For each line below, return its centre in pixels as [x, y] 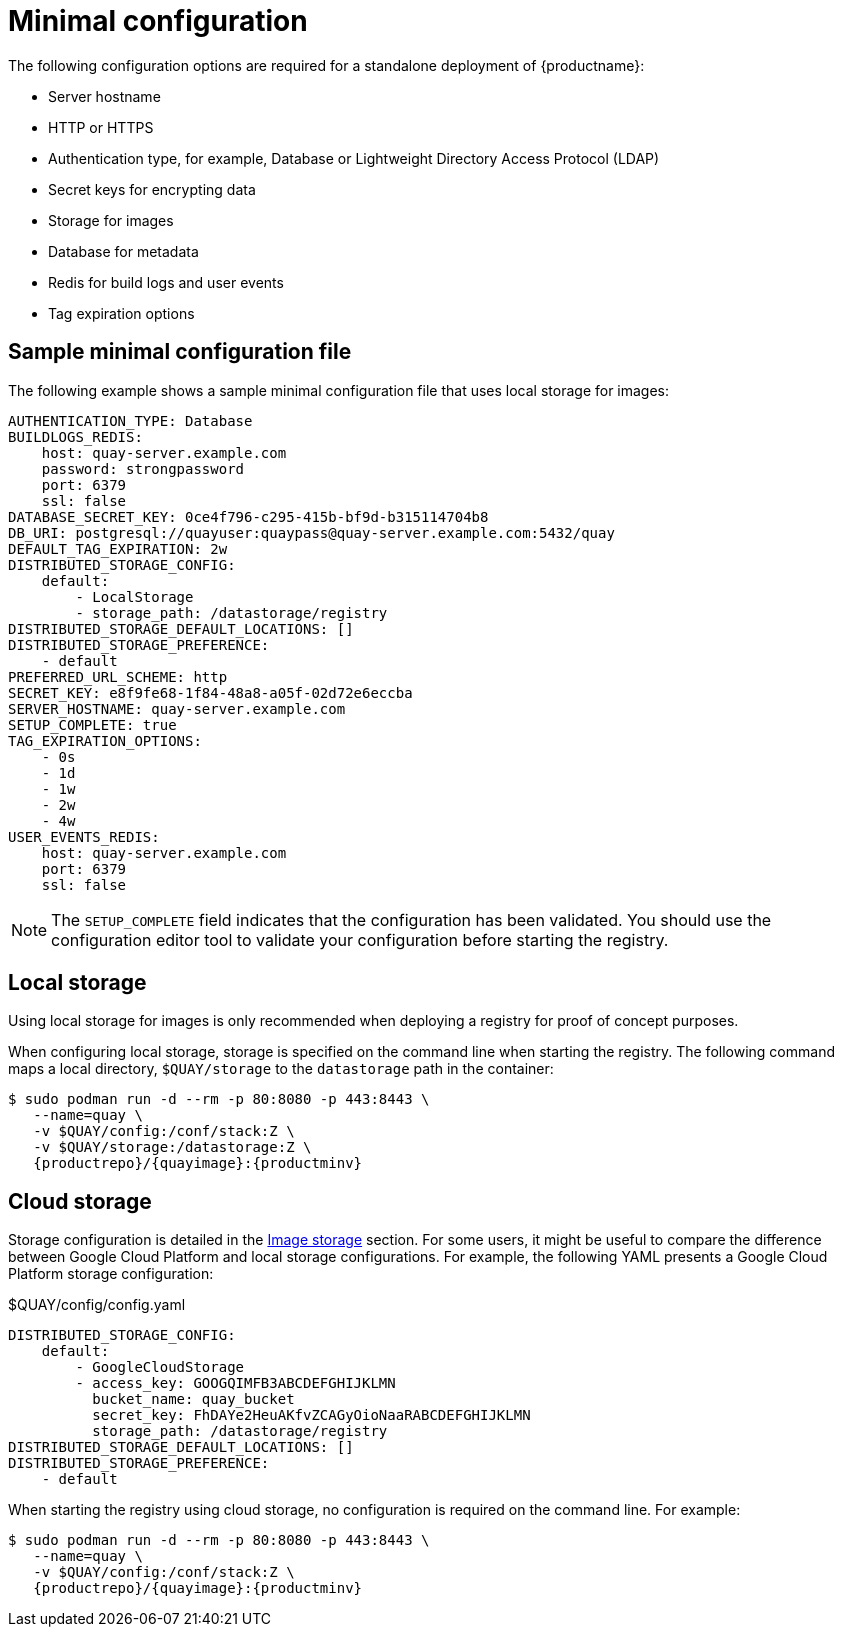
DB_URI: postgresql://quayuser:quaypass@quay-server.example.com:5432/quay [311, 532]
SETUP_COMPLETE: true [92, 724]
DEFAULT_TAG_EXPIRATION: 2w [118, 548]
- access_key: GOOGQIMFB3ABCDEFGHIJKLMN [235, 1383]
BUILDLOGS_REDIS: [75, 436]
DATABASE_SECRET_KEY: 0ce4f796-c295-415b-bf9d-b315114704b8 [248, 516]
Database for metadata [123, 251]
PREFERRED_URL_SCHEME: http [118, 676]
